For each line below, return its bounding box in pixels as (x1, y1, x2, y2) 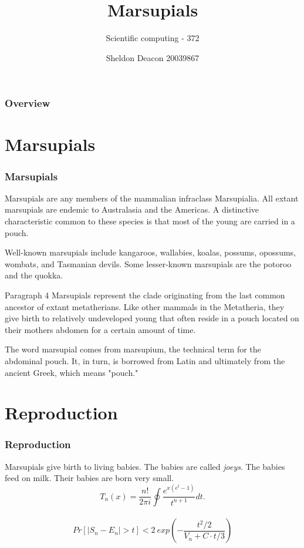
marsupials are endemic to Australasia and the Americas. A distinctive (5, 203, 259, 216)
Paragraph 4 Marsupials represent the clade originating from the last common (5, 288, 285, 301)
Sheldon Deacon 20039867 (106, 51, 200, 63)
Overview (5, 96, 50, 110)
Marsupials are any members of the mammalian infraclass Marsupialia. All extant (5, 191, 299, 204)
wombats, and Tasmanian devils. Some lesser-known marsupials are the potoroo (5, 257, 292, 270)
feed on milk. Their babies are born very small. (5, 472, 174, 484)
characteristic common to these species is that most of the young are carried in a (5, 215, 295, 227)
